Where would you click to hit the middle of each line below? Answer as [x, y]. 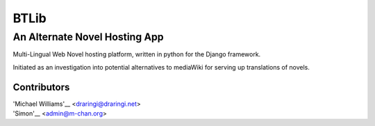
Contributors [41, 87]
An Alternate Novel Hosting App [88, 37]
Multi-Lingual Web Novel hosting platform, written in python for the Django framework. [137, 54]
